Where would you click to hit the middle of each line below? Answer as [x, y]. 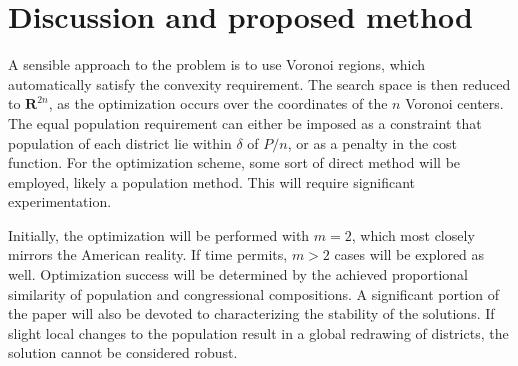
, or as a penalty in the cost [372, 142]
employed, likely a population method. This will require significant [212, 181]
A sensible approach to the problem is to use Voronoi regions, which [217, 64]
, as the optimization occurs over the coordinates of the [218, 103]
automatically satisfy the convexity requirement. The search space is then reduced [259, 83]
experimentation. [60, 201]
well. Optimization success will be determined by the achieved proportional [238, 274]
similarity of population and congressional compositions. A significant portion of [254, 293]
